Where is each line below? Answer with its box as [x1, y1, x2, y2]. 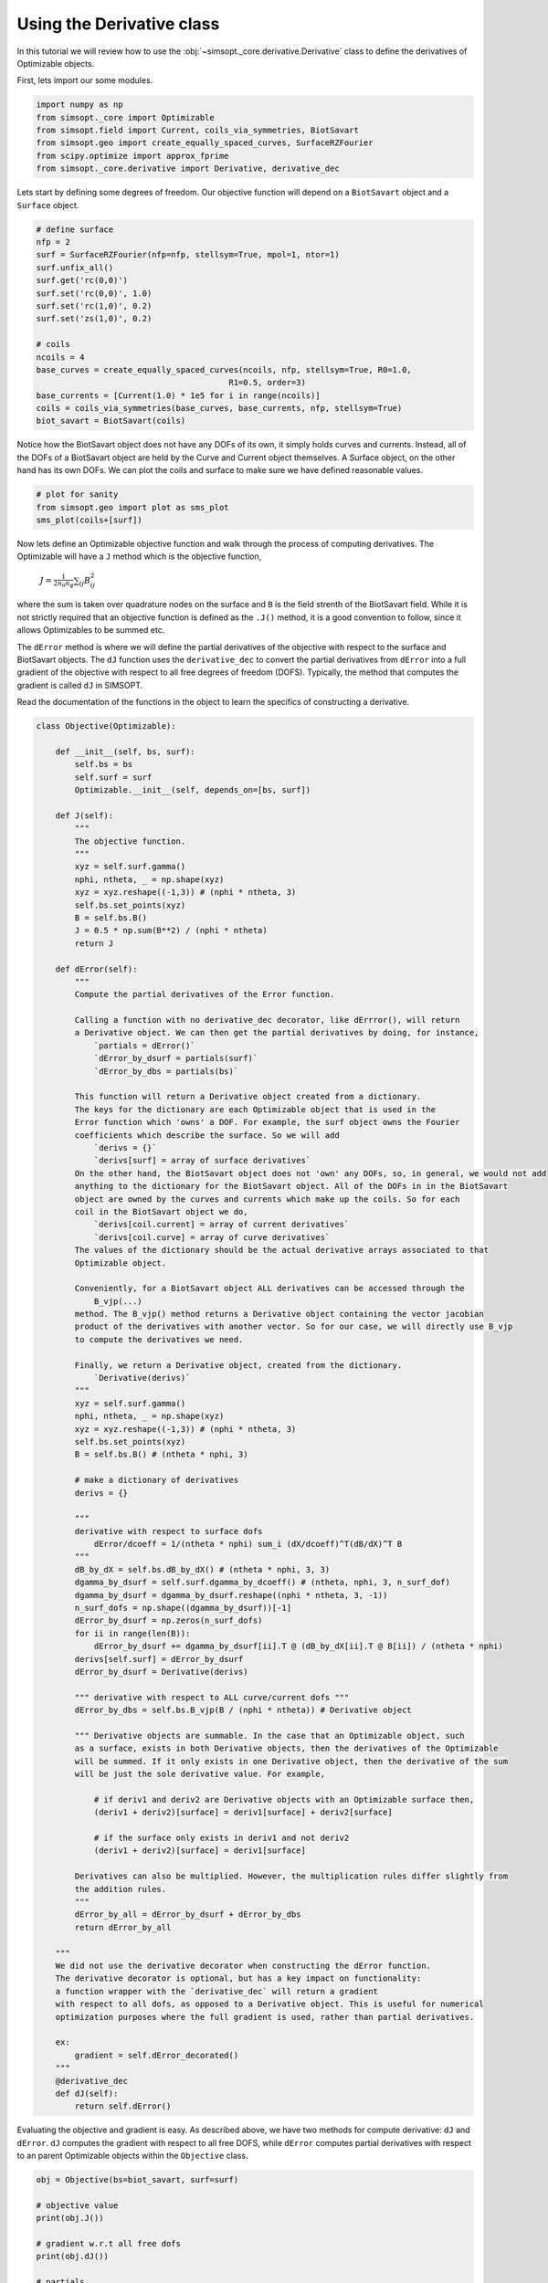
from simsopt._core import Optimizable [36, 112, 215, 122]
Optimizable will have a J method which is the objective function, [16, 551, 262, 562]
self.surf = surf [74, 772, 153, 783]
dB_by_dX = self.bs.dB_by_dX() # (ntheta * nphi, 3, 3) [74, 1564, 331, 1574]
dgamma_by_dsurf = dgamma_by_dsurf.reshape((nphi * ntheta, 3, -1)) [74, 1590, 388, 1600]
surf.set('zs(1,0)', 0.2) [36, 313, 153, 324]
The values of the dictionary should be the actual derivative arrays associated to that [74, 1245, 489, 1256]
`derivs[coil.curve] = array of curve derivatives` [93, 1232, 331, 1242]
